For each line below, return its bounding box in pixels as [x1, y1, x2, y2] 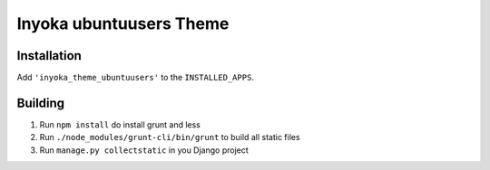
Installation [16, 48, 82, 63]
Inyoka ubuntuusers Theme [16, 14, 230, 33]
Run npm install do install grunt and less [39, 118, 201, 130]
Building [16, 95, 65, 110]
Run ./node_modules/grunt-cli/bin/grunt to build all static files [39, 132, 300, 143]
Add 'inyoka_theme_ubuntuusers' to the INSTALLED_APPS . [16, 72, 254, 83]
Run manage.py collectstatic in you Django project [39, 145, 249, 156]
